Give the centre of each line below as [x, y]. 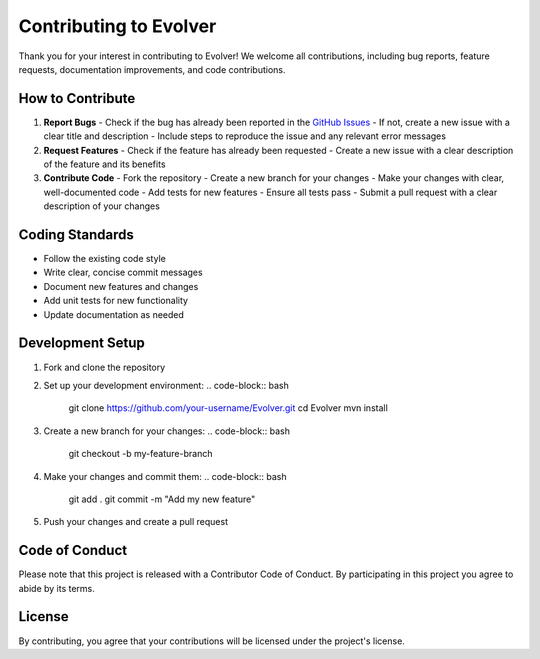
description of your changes [101, 206]
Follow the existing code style [105, 259]
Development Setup [81, 343]
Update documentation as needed [114, 314]
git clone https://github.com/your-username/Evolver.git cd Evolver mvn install [228, 408]
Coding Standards [76, 234]
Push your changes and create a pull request [136, 522]
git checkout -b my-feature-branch [140, 454]
